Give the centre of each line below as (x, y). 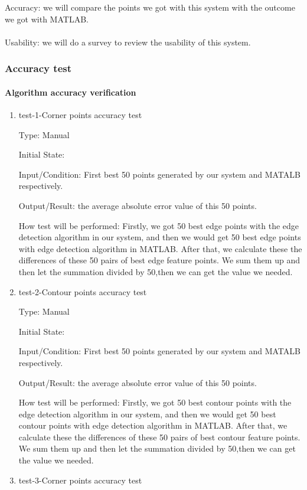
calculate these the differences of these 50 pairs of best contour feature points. (159, 437)
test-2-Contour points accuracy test (83, 291)
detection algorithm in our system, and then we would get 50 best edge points (160, 237)
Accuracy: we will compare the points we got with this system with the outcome (150, 7)
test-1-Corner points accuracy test (80, 115)
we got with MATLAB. (47, 19)
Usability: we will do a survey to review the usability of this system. (128, 42)
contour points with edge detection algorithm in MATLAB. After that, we (153, 425)
